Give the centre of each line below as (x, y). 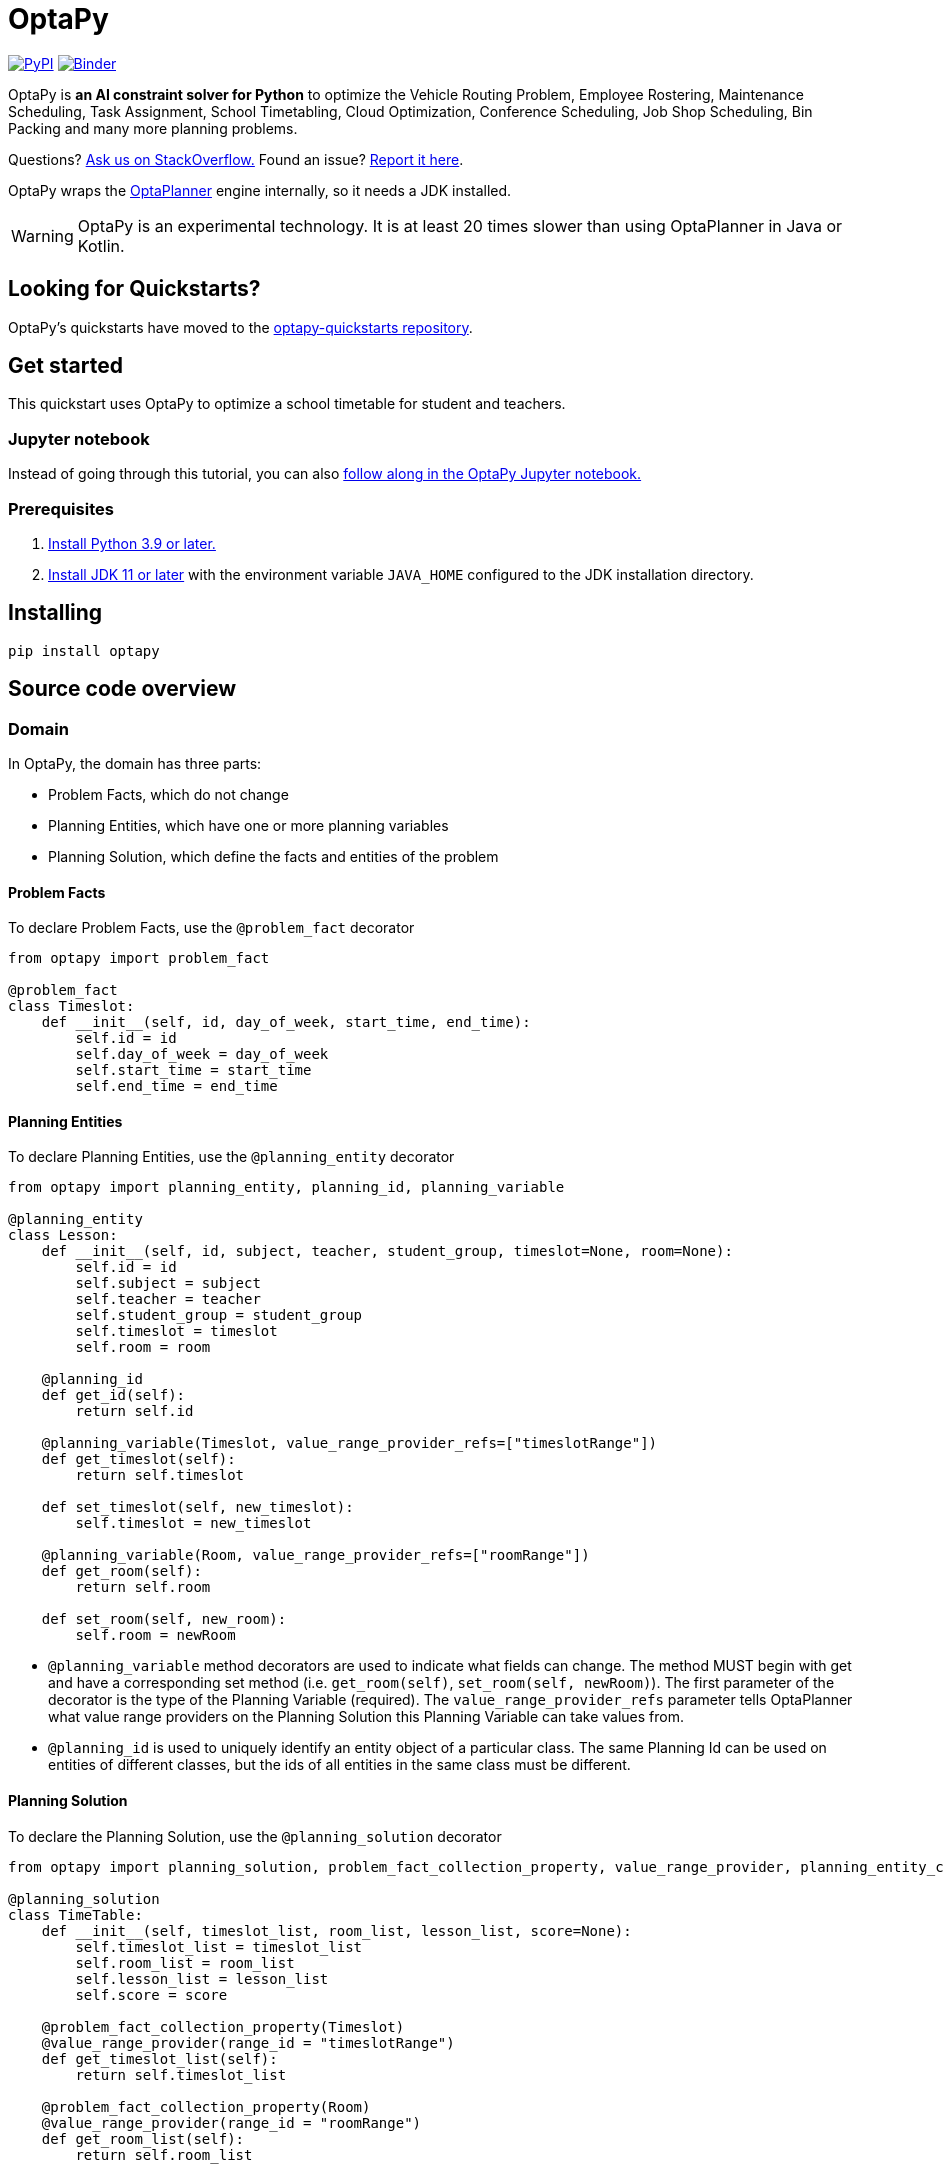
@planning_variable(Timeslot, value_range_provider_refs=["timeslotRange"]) (349, 1443)
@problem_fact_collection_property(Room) (206, 2106)
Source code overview (122, 689)
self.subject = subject (168, 1283)
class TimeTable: (75, 1914)
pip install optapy (84, 650)
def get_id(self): (113, 1395)
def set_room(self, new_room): (164, 1619)
